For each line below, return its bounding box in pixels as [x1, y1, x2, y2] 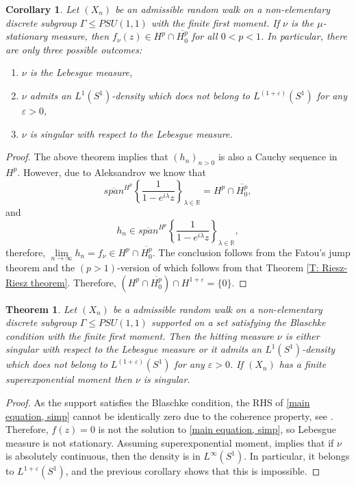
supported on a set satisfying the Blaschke [151, 315, 326, 329]
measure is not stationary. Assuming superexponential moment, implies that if [5, 435, 334, 449]
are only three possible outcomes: [5, 42, 142, 56]
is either [285, 328, 320, 343]
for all [191, 29, 218, 43]
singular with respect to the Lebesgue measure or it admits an [5, 342, 262, 356]
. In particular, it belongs [244, 449, 350, 463]
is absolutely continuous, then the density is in [5, 449, 201, 463]
